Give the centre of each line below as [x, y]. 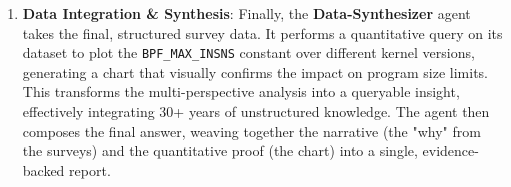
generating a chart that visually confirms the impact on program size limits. [255, 71]
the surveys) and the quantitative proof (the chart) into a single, [220, 150]
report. [90, 169]
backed [43, 169]
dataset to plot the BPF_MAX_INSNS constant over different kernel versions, [248, 52]
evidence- [450, 150]
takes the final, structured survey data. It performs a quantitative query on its [262, 32]
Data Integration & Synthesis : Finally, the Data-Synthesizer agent [246, 13]
